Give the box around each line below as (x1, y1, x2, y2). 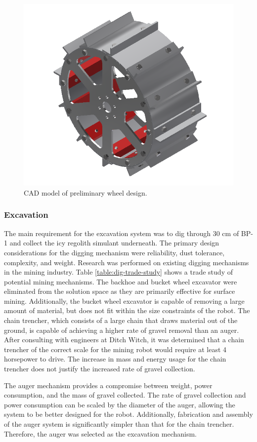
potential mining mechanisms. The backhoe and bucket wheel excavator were (4, 276, 237, 286)
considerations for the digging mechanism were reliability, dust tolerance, (4, 247, 225, 257)
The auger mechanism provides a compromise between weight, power (4, 380, 213, 390)
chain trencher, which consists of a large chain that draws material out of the (4, 315, 238, 325)
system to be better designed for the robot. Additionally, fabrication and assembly (4, 409, 253, 419)
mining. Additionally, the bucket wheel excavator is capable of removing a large (4, 295, 245, 306)
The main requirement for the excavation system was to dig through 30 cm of (4, 228, 239, 238)
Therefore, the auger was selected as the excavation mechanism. (4, 428, 197, 439)
